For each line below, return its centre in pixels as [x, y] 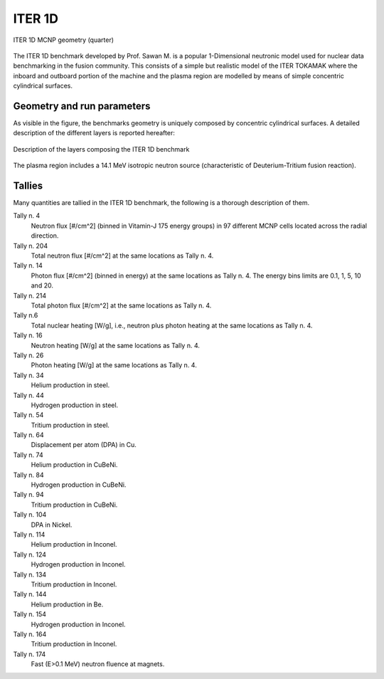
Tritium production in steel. [70, 425]
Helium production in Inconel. [74, 544]
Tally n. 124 [30, 554]
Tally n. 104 [30, 515]
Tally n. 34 [28, 375]
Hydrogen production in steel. [75, 405]
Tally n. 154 [30, 614]
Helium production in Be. [67, 604]
